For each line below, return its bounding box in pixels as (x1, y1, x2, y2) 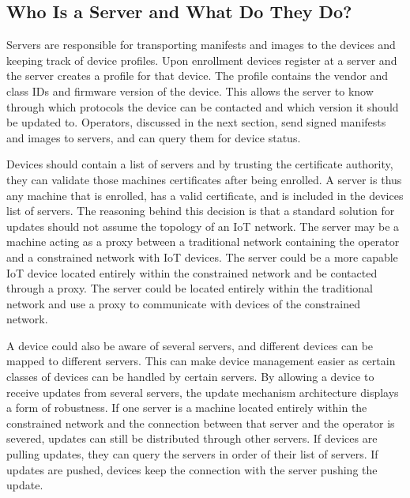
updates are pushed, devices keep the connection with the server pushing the (6, 461, 378, 477)
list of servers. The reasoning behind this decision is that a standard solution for (6, 202, 395, 219)
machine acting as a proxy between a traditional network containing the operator (6, 233, 400, 250)
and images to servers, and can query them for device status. (6, 129, 301, 145)
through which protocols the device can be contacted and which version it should (6, 98, 399, 115)
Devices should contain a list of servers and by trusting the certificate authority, (6, 156, 393, 172)
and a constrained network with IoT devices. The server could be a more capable (6, 248, 398, 265)
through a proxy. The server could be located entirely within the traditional (6, 280, 373, 296)
